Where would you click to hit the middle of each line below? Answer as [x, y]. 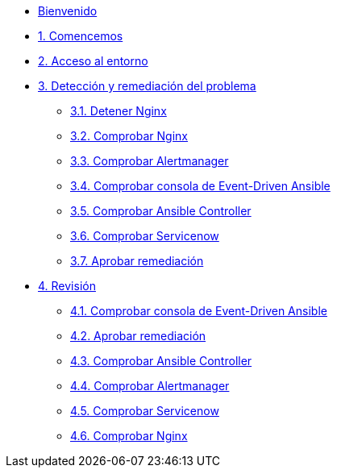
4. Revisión [67, 286]
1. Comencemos [81, 36]
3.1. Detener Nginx [119, 111]
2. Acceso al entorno [93, 61]
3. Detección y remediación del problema [147, 86]
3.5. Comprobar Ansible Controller [161, 211]
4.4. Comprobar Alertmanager [150, 386]
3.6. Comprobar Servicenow [145, 236]
